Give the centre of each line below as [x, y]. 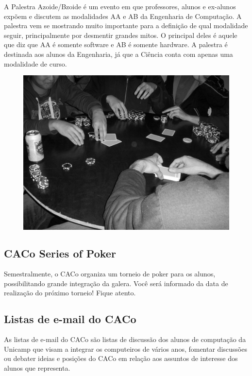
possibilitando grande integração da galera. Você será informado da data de [116, 283]
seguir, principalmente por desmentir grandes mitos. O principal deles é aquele [121, 35]
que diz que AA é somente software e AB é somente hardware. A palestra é [116, 44]
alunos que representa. [37, 367]
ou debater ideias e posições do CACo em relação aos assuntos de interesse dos [121, 358]
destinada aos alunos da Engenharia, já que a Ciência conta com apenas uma [118, 54]
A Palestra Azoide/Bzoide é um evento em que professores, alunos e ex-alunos [120, 6]
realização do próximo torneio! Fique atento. [70, 293]
